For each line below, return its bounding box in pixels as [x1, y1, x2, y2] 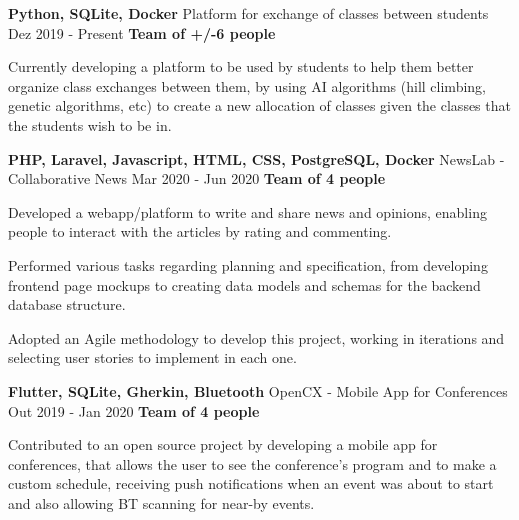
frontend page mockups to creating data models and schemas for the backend [8, 274, 481, 295]
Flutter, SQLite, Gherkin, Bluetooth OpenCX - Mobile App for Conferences [8, 380, 508, 401]
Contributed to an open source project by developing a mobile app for [8, 434, 438, 455]
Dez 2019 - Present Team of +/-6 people [8, 22, 276, 43]
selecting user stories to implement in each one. [8, 347, 297, 368]
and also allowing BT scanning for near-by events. [8, 492, 315, 513]
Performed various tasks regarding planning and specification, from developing [8, 254, 488, 275]
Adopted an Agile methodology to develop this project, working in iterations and [8, 327, 505, 348]
